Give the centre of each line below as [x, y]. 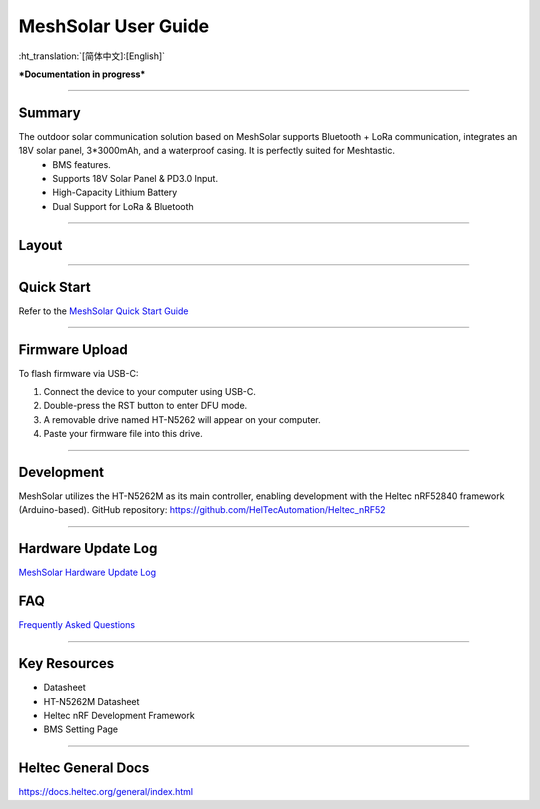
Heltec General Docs [84, 768]
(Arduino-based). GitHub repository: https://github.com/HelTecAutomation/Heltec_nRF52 [202, 510]
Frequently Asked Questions [76, 625]
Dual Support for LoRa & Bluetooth [123, 206]
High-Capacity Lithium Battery [115, 192]
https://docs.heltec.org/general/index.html [106, 792]
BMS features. [82, 164]
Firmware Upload [73, 349]
